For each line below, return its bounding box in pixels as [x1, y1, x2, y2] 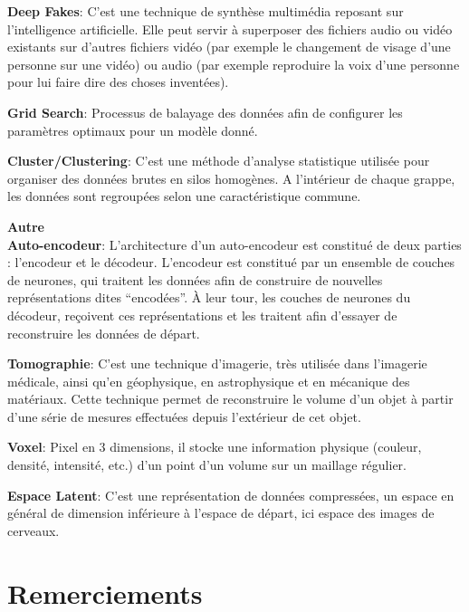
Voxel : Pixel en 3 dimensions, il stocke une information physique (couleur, [7, 437, 422, 456]
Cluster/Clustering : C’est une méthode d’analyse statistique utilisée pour [7, 151, 430, 170]
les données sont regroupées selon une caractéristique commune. [7, 186, 361, 206]
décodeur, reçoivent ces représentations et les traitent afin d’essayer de [7, 305, 397, 324]
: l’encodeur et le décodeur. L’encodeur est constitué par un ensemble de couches [7, 253, 455, 272]
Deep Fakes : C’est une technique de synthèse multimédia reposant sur [7, 2, 404, 20]
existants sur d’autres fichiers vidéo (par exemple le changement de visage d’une [7, 37, 451, 56]
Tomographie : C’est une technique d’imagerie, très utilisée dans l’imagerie [7, 354, 427, 373]
